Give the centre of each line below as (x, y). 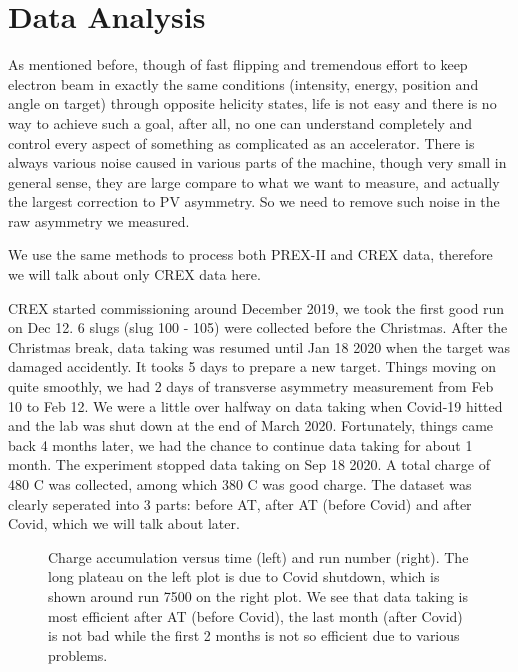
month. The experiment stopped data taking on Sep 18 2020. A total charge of (249, 464)
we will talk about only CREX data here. (134, 274)
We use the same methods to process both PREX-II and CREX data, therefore (250, 254)
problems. (78, 654)
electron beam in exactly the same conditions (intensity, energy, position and (243, 83)
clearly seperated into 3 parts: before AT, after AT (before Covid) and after (240, 503)
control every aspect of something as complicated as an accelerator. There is (241, 142)
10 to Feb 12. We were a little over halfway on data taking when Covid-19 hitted (255, 405)
